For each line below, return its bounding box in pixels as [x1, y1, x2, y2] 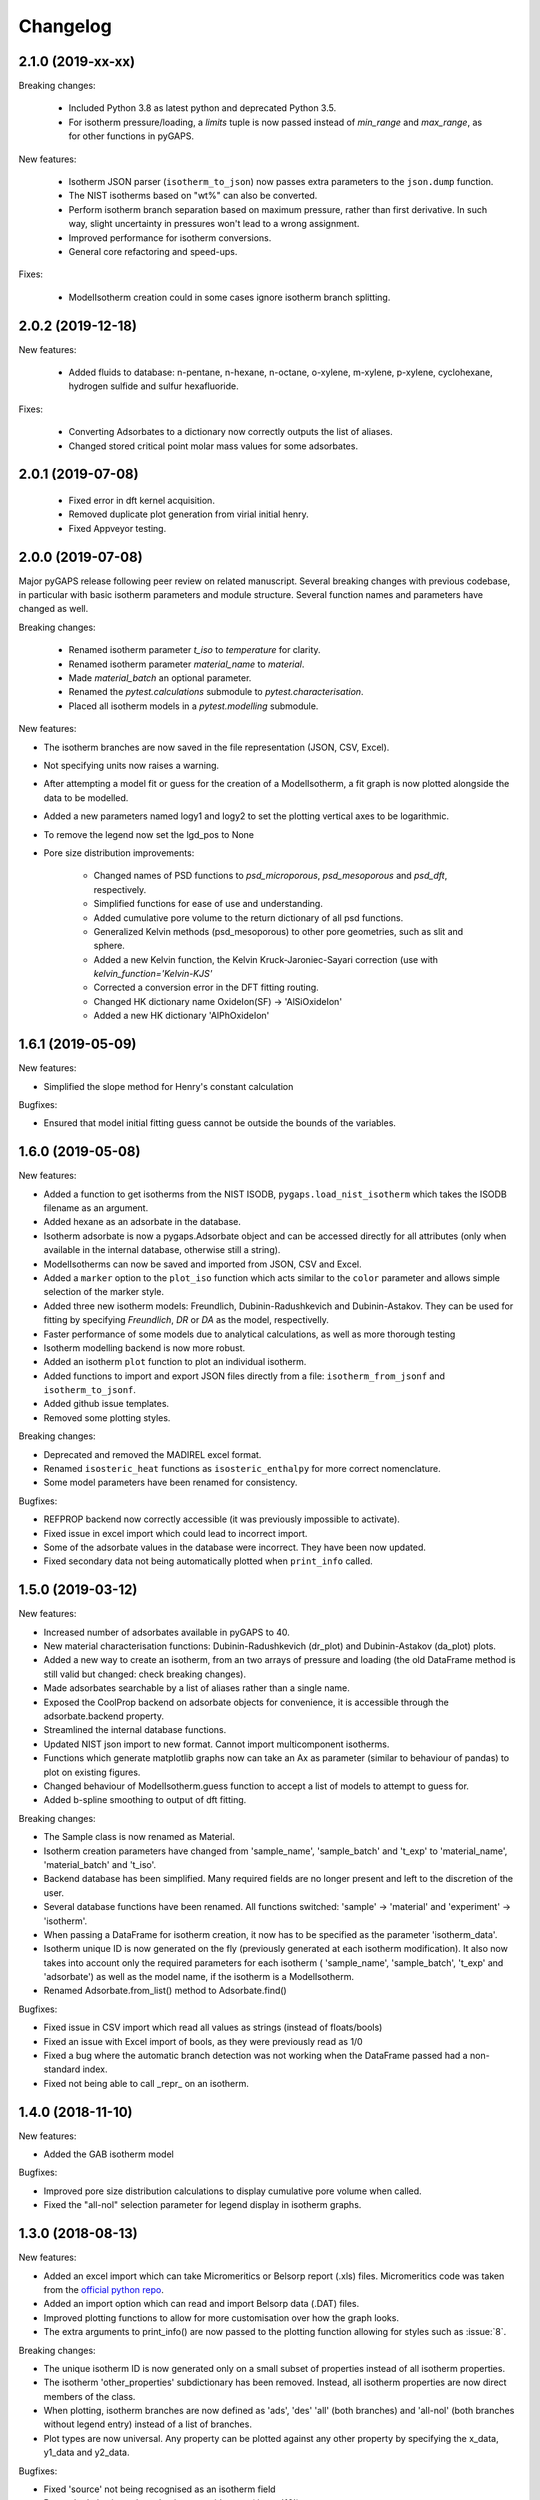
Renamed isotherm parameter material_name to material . [68, 658, 305, 670]
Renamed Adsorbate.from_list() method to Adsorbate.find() [43, 1985, 287, 1997]
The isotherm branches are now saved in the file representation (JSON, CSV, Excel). [43, 741, 390, 753]
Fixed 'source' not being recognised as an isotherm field [43, 2483, 276, 2495]
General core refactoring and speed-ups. [68, 245, 238, 257]
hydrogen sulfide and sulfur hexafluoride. [68, 380, 239, 392]
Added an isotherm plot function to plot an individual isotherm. [43, 1356, 307, 1368]
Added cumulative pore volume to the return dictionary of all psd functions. [93, 911, 404, 924]
